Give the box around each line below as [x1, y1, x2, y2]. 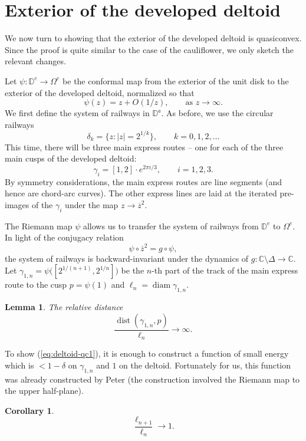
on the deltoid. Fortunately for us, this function [119, 358, 291, 371]
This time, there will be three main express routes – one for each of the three [5, 140, 284, 153]
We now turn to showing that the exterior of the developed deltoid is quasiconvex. [5, 32, 302, 44]
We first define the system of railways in [5, 107, 150, 119]
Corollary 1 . [5, 404, 54, 416]
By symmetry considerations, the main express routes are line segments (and [5, 175, 282, 187]
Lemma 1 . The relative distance [5, 301, 123, 313]
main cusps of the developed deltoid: [5, 152, 137, 164]
